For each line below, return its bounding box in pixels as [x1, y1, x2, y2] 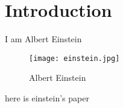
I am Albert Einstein [5, 33, 82, 45]
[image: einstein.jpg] [29, 54, 120, 63]
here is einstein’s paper [5, 91, 89, 104]
